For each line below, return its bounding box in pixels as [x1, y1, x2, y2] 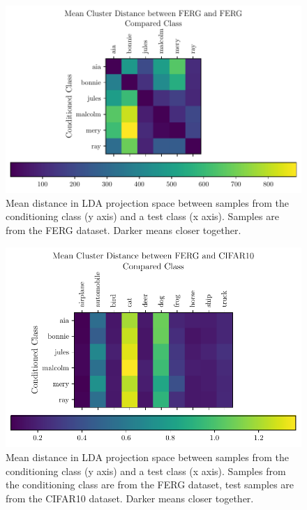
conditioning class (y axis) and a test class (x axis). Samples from [6, 463, 286, 478]
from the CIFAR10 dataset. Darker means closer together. [6, 490, 254, 505]
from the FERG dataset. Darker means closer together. [6, 222, 241, 237]
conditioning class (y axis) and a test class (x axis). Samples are [6, 209, 279, 224]
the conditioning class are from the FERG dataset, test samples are [6, 477, 294, 492]
